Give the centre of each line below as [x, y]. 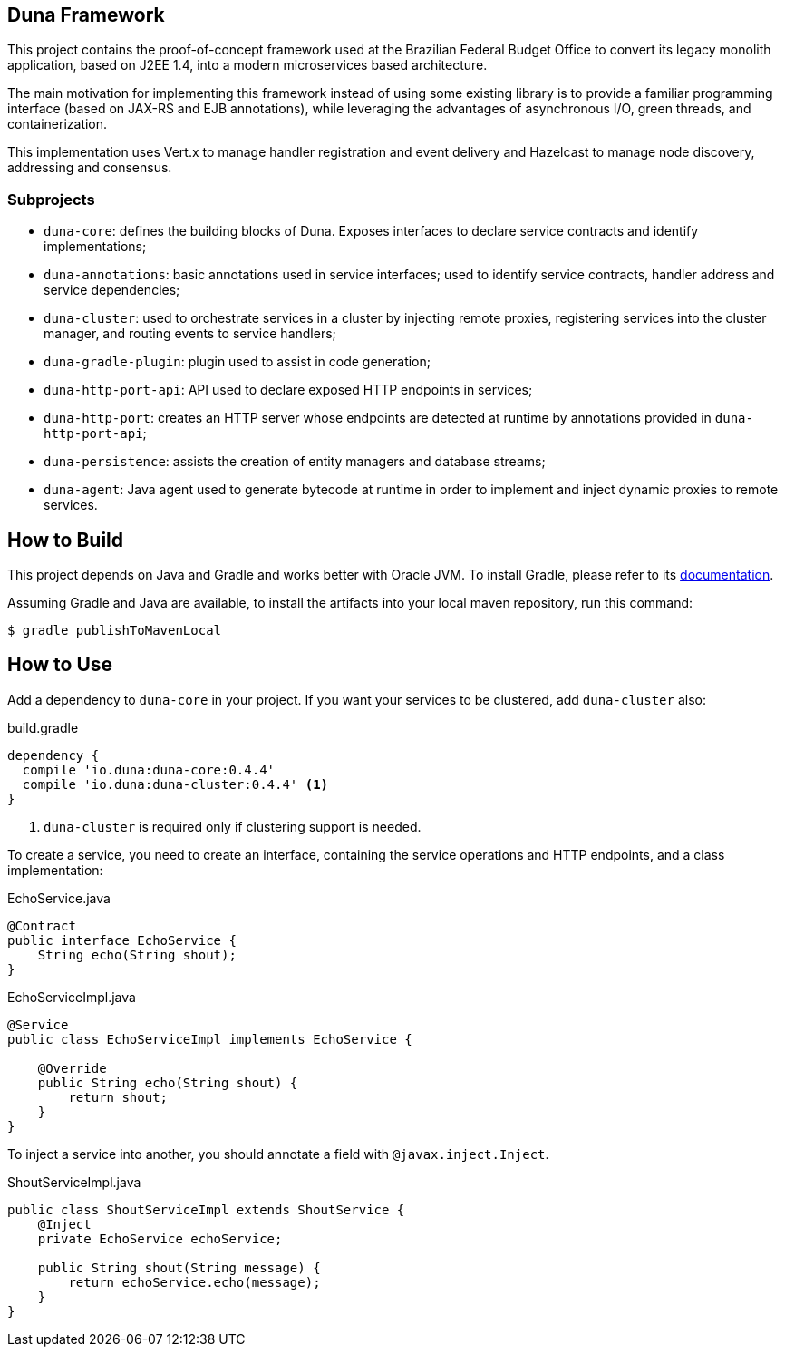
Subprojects [51, 199]
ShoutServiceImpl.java [74, 1182]
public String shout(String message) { [179, 1267]
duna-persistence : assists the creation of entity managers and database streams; [295, 462]
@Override [72, 1068]
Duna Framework [86, 15]
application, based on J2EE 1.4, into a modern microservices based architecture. [247, 65]
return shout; [118, 1097]
